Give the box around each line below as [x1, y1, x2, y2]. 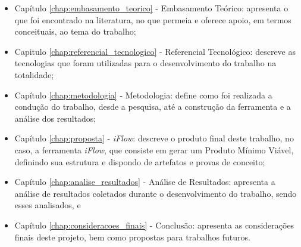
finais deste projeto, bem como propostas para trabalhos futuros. [14, 230, 250, 243]
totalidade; [14, 68, 54, 81]
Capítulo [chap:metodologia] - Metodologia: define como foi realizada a [14, 88, 272, 101]
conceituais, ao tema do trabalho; [14, 25, 136, 38]
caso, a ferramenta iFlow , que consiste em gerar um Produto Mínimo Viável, [14, 143, 294, 156]
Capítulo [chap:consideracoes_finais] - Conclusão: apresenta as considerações [14, 218, 294, 231]
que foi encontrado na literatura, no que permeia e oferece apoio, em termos [14, 13, 291, 26]
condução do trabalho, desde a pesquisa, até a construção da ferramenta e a [14, 100, 291, 113]
